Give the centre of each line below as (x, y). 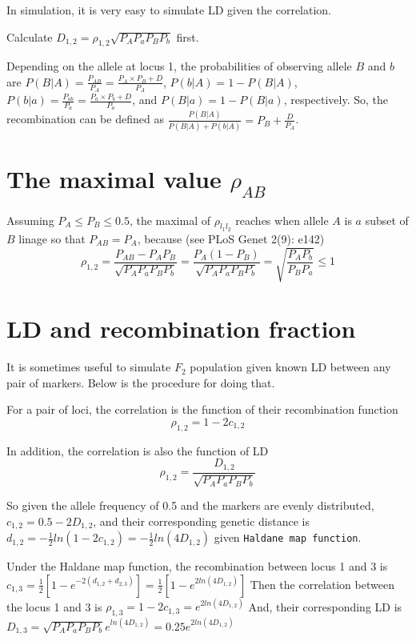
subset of (387, 220)
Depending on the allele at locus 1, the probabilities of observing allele (179, 66)
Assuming (30, 220)
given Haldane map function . (288, 537)
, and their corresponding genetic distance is (201, 521)
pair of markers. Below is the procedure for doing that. (141, 382)
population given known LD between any (290, 367)
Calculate (30, 36)
